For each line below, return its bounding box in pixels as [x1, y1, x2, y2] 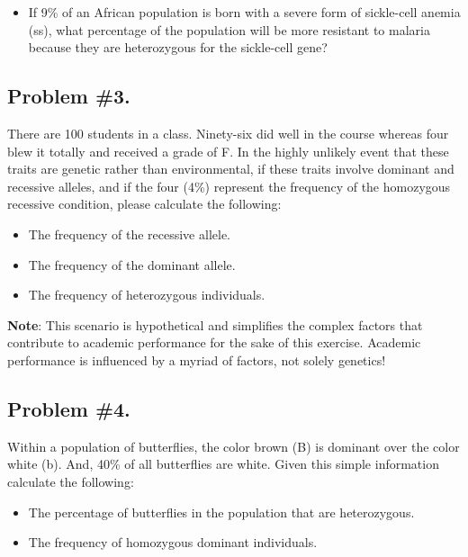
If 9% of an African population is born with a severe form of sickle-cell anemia [28, 3, 461, 21]
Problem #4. [7, 394, 130, 422]
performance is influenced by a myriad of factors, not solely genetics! [7, 350, 386, 369]
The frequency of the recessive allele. [28, 224, 230, 243]
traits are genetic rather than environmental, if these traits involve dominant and [7, 159, 454, 178]
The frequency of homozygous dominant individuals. [28, 533, 318, 552]
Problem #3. [7, 82, 130, 110]
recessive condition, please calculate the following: [7, 194, 282, 213]
